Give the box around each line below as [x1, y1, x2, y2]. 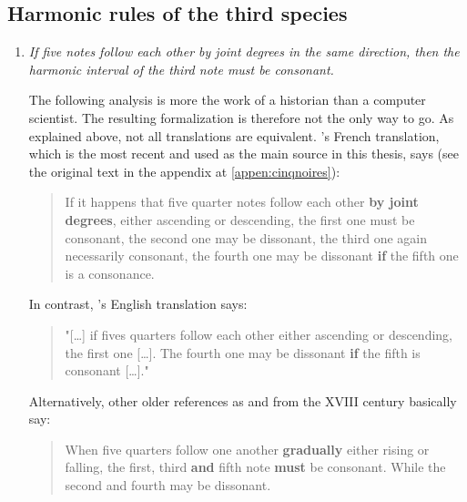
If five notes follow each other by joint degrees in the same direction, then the [28, 42, 460, 61]
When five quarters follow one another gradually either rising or [65, 439, 430, 458]
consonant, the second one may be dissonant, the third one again [65, 228, 427, 247]
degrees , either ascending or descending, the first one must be [65, 210, 415, 229]
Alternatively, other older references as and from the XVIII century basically [28, 391, 457, 410]
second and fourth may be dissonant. [65, 476, 271, 495]
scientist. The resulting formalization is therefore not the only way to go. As [28, 108, 454, 127]
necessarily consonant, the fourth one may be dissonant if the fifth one [65, 246, 459, 265]
